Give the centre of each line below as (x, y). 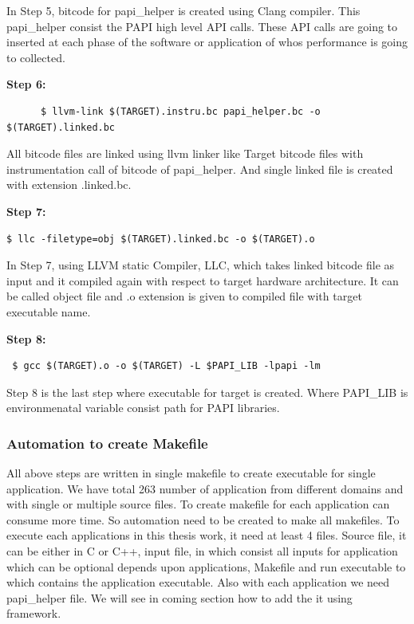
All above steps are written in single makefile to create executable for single (191, 473)
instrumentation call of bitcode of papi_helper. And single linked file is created (200, 169)
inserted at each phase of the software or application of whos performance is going (207, 42)
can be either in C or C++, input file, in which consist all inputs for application (202, 551)
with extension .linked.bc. (69, 184)
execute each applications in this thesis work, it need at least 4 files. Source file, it (207, 535)
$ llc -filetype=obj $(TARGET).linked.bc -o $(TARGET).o (161, 239)
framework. (34, 613)
